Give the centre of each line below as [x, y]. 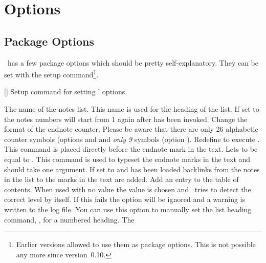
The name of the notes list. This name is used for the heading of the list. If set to [132, 109]
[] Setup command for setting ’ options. [66, 92]
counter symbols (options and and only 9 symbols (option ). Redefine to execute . [132, 139]
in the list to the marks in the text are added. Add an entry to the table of [121, 179]
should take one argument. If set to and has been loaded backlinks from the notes [132, 169]
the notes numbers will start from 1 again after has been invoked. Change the [126, 119]
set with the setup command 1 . [51, 74]
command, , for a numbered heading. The [69, 219]
